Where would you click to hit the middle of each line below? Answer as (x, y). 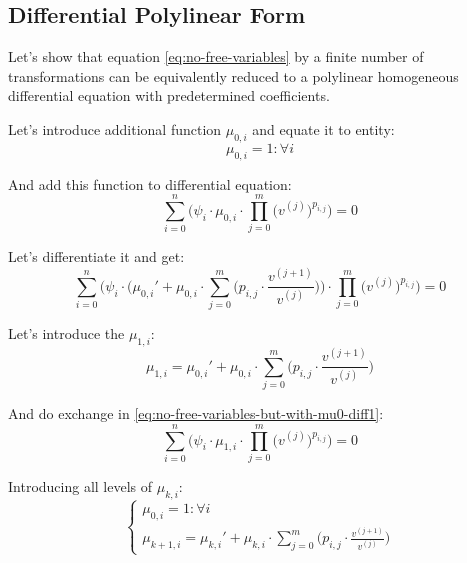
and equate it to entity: (323, 128)
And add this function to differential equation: (150, 183)
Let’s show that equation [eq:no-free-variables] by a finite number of (216, 56)
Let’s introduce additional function (115, 128)
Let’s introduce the (66, 333)
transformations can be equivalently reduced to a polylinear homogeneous (233, 75)
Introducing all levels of (80, 486)
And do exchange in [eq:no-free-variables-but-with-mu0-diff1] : (196, 413)
